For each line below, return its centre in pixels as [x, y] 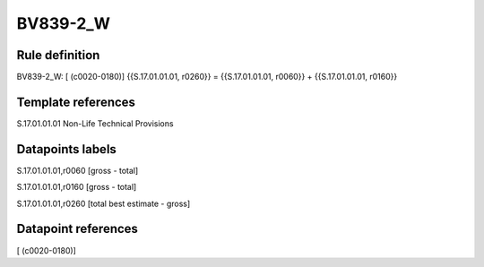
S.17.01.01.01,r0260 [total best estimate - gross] [104, 203]
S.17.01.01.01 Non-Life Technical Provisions [95, 123]
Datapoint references [78, 229]
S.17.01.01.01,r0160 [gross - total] [77, 187]
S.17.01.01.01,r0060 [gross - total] [78, 170]
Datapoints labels [66, 149]
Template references [76, 102]
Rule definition [58, 55]
